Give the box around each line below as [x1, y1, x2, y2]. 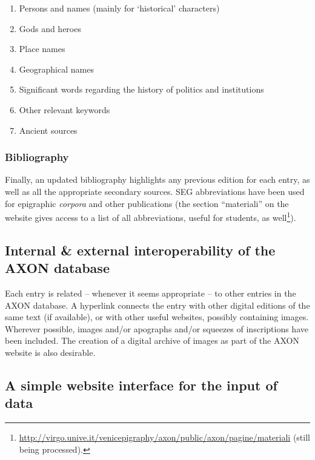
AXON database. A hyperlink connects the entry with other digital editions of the [5, 298, 310, 311]
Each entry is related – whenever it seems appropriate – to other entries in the [5, 287, 296, 299]
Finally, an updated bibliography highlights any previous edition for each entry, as [5, 173, 310, 186]
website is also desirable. [5, 346, 96, 358]
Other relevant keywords [19, 103, 110, 116]
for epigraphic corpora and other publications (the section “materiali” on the [5, 197, 289, 209]
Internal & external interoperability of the [5, 240, 276, 259]
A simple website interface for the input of [5, 375, 277, 394]
